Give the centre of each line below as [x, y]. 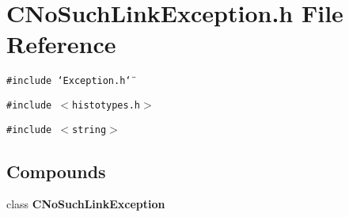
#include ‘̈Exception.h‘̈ [69, 81]
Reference [61, 44]
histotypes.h [106, 105]
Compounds [56, 171]
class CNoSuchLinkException [86, 204]
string [89, 129]
